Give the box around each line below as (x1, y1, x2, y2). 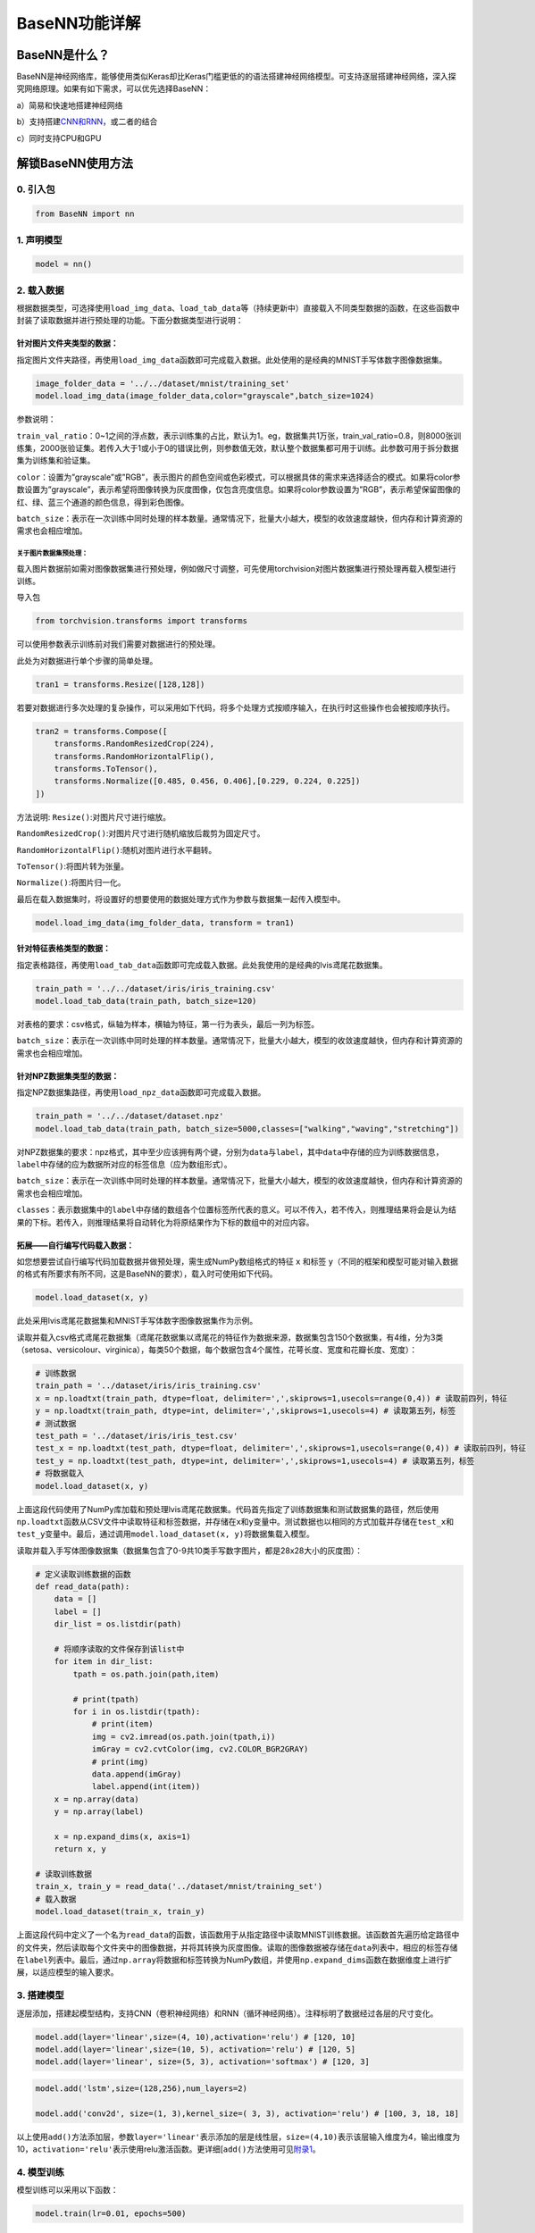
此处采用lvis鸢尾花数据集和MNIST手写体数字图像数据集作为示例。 (16, 1316, 258, 1326)
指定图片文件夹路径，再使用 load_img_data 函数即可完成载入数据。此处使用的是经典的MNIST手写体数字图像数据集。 (16, 354, 447, 365)
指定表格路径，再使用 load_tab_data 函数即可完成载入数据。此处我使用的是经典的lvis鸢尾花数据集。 (16, 959, 388, 970)
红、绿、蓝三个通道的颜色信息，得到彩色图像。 (16, 497, 189, 507)
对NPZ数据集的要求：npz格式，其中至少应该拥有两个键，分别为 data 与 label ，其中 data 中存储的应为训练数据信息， (16, 1146, 444, 1157)
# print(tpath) (72, 1694, 140, 1704)
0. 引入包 (16, 183, 55, 196)
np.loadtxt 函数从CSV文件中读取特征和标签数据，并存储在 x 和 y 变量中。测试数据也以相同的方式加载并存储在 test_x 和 (16, 1516, 455, 1526)
